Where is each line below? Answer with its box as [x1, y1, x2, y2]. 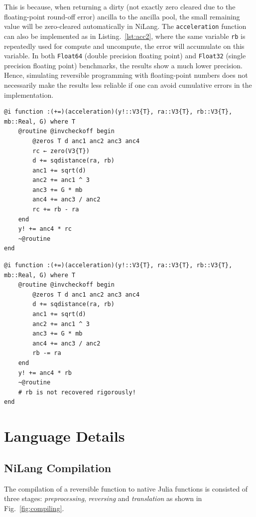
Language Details [4, 426, 125, 446]
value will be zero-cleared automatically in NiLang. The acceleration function [4, 21, 247, 31]
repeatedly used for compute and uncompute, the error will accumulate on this [4, 40, 245, 51]
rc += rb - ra [32, 206, 79, 213]
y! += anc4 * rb [18, 369, 72, 376]
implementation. [4, 89, 54, 100]
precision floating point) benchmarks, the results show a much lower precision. [4, 60, 243, 70]
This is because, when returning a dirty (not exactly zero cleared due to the [4, 1, 236, 11]
